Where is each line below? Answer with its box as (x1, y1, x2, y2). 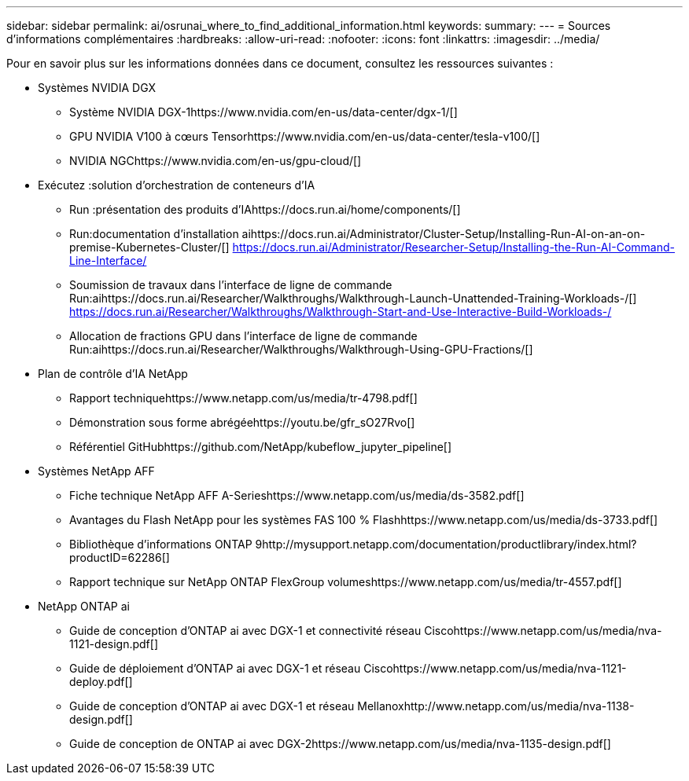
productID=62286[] (69, 551, 170, 564)
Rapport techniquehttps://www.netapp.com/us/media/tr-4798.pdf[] (69, 391, 418, 405)
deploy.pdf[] (69, 675, 133, 688)
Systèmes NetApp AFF (38, 464, 155, 478)
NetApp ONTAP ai (38, 599, 130, 613)
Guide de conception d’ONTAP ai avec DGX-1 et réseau (69, 699, 355, 713)
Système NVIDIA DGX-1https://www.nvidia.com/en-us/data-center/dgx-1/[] (69, 105, 458, 119)
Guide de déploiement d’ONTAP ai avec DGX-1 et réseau (69, 662, 361, 675)
